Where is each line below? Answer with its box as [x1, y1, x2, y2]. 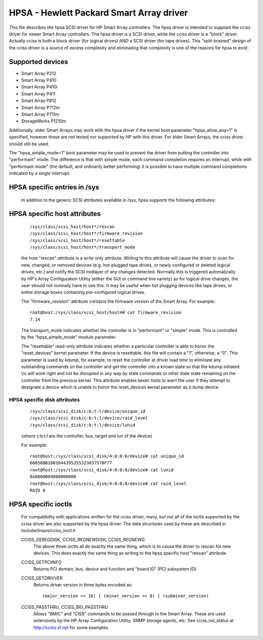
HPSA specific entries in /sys [9, 183, 99, 191]
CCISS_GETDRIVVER [21, 575, 63, 581]
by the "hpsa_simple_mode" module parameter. [21, 334, 116, 340]
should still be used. [9, 141, 50, 146]
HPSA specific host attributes [9, 210, 101, 218]
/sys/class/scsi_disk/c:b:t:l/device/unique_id [30, 409, 146, 414]
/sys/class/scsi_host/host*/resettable [30, 237, 125, 243]
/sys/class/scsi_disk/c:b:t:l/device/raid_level [30, 415, 148, 421]
